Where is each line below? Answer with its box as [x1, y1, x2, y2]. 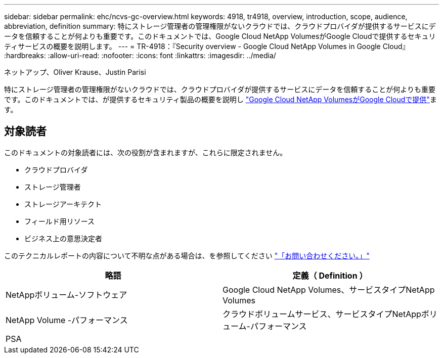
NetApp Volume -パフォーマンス [6, 315, 128, 325]
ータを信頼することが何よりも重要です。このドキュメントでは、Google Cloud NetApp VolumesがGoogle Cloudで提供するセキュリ [4, 32, 436, 40]
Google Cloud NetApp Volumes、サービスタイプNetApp [223, 284, 435, 295]
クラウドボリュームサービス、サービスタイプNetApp [223, 308, 421, 319]
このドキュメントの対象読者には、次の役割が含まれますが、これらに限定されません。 [4, 148, 287, 157]
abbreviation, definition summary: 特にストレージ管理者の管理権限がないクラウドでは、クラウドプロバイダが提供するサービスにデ [4, 22, 436, 30]
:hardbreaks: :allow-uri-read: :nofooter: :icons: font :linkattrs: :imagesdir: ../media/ [4, 51, 276, 60]
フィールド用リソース [24, 216, 95, 226]
